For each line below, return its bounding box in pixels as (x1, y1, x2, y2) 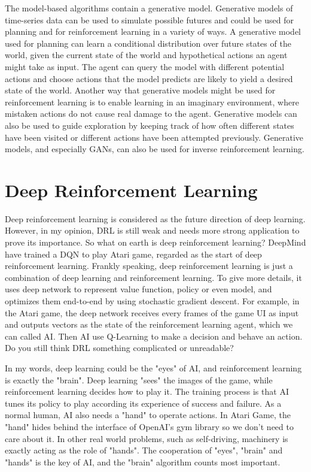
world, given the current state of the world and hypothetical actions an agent (5, 49, 288, 61)
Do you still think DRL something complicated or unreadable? (5, 341, 234, 354)
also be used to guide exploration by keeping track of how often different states (5, 119, 294, 131)
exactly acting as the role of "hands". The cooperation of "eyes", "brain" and (5, 444, 283, 456)
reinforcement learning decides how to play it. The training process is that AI (5, 385, 289, 398)
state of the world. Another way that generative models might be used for (5, 84, 276, 96)
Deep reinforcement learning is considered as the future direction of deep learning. (5, 212, 306, 225)
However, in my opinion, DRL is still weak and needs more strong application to (5, 224, 300, 237)
